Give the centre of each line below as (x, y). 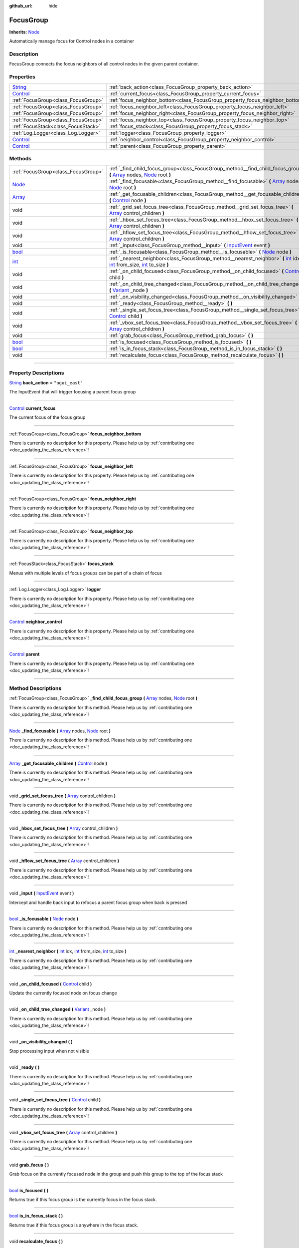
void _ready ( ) (24, 1067)
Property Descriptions (37, 373)
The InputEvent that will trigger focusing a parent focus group (73, 392)
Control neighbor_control (36, 622)
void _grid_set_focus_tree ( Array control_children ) (62, 796)
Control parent (24, 654)
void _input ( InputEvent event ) (42, 893)
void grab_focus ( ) (29, 1165)
